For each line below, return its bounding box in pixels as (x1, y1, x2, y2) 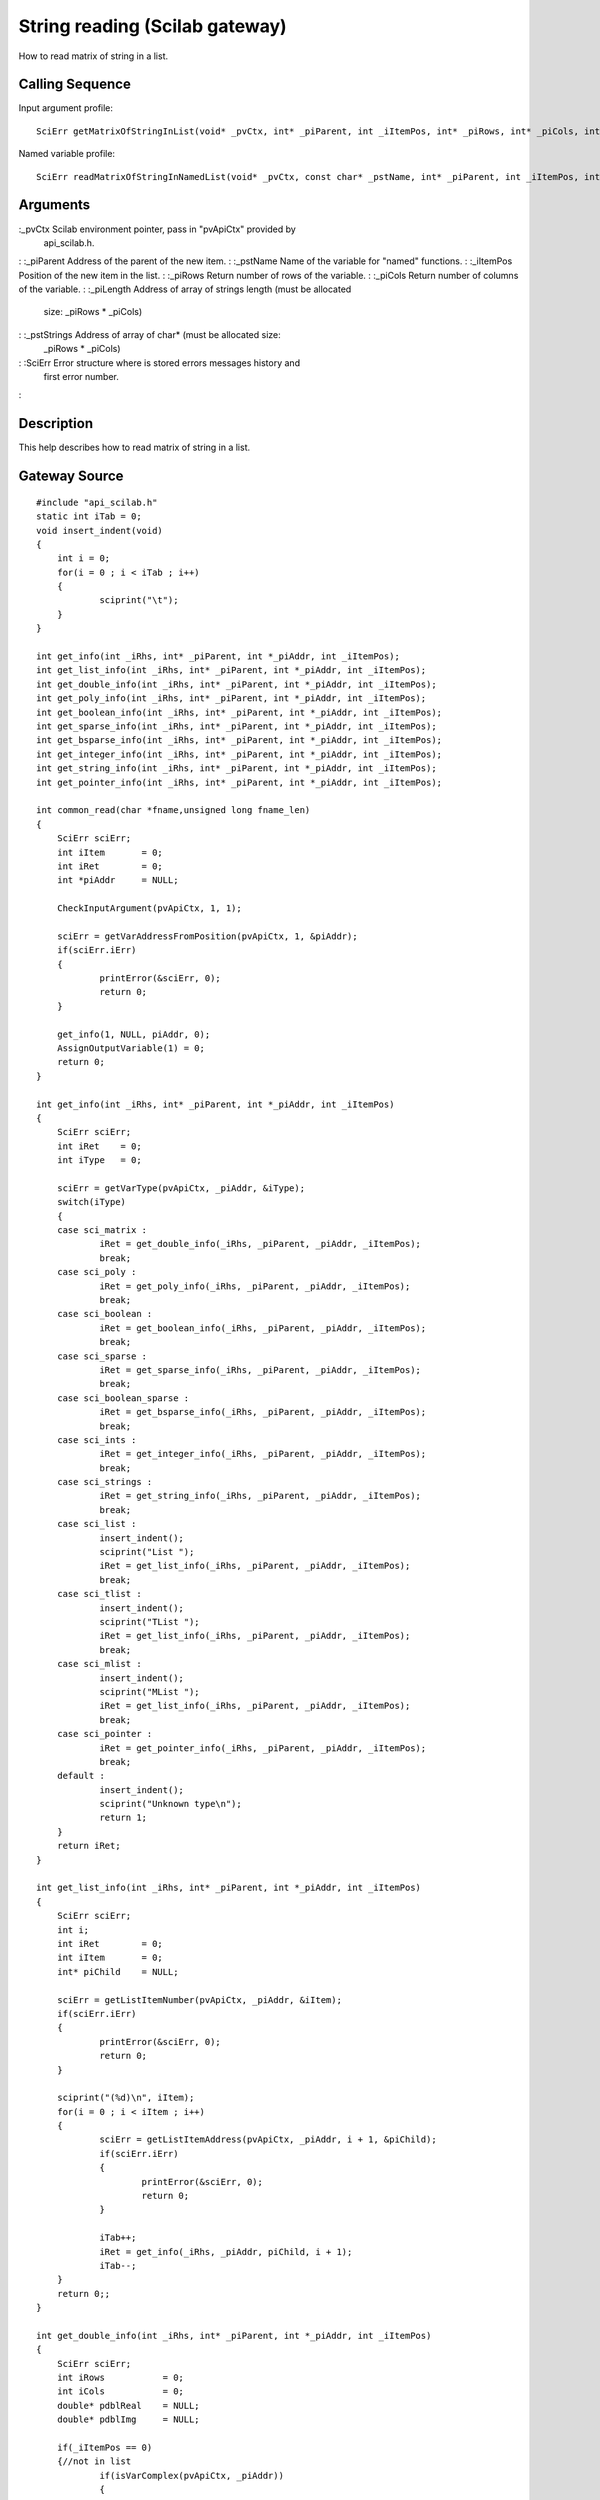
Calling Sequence (18, 76, 132, 93)
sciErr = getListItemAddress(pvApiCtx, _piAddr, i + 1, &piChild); (99, 2134, 437, 2145)
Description (18, 415, 94, 432)
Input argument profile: (18, 102, 114, 114)
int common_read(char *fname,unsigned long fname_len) (36, 805, 311, 816)
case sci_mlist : (56, 1658, 142, 1670)
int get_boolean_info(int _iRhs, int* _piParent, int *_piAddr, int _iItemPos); (36, 706, 443, 718)
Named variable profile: (18, 148, 115, 160)
